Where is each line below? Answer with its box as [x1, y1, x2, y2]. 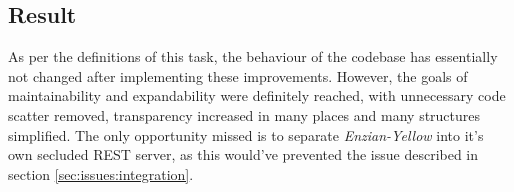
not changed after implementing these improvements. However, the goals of [8, 65, 468, 86]
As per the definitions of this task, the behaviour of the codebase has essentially [8, 46, 498, 67]
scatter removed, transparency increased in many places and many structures [8, 104, 481, 125]
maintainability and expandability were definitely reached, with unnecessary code [8, 85, 506, 106]
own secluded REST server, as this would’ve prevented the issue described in [8, 144, 479, 165]
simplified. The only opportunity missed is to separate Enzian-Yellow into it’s [8, 124, 484, 145]
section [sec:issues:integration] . [8, 163, 194, 184]
